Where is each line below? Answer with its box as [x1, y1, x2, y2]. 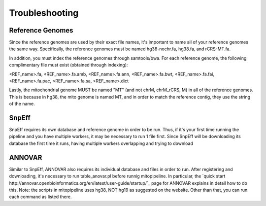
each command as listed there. [9, 194, 72, 200]
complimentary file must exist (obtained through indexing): [9, 62, 128, 68]
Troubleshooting [9, 7, 79, 18]
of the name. [9, 101, 35, 107]
